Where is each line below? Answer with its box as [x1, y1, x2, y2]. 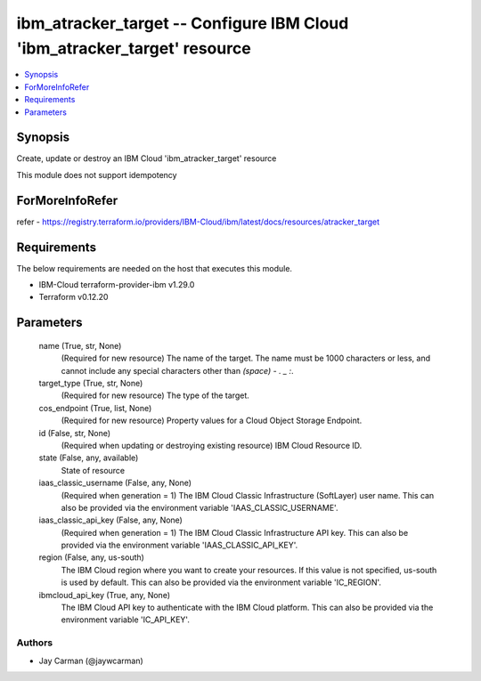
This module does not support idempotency [16, 169, 177, 180]
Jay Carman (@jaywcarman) [38, 655, 144, 666]
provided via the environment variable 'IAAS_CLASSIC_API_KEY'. [61, 539, 298, 551]
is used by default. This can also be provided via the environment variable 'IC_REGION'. [61, 577, 382, 588]
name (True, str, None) [38, 340, 122, 351]
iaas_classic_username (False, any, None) [38, 477, 192, 489]
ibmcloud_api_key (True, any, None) [38, 589, 171, 600]
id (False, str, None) [38, 427, 111, 438]
